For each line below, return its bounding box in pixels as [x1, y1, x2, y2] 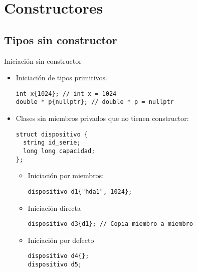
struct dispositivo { [16, 130, 88, 138]
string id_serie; [23, 139, 81, 147]
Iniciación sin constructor [4, 55, 82, 66]
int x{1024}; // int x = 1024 [16, 90, 117, 97]
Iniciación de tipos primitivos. [16, 72, 108, 83]
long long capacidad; [23, 147, 95, 155]
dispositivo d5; [28, 261, 82, 268]
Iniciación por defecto [28, 234, 94, 245]
